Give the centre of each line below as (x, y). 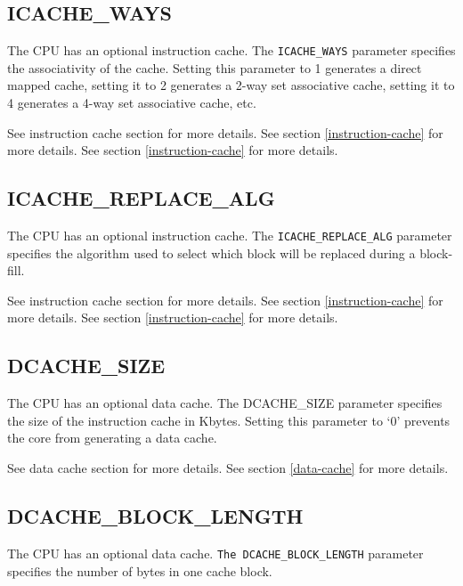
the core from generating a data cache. (112, 438)
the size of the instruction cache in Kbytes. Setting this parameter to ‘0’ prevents (229, 420)
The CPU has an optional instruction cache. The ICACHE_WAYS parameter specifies (231, 50)
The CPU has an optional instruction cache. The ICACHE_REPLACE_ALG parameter (230, 236)
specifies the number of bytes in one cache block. (140, 570)
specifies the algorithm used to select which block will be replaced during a (211, 252)
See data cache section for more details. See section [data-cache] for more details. (228, 468)
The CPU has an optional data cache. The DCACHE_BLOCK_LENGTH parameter (215, 553)
